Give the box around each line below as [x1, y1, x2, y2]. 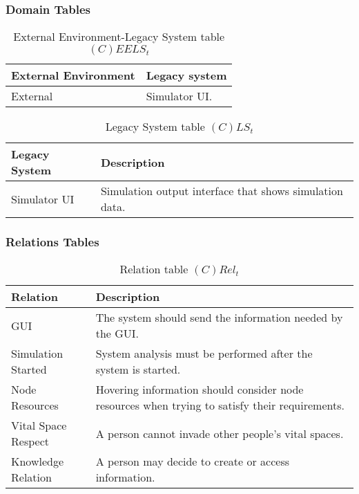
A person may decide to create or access [95, 453, 289, 470]
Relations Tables [6, 233, 99, 250]
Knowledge [11, 453, 64, 470]
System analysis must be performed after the [95, 345, 313, 362]
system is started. [95, 361, 181, 378]
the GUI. [95, 325, 139, 342]
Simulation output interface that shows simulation [100, 183, 343, 199]
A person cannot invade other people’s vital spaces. [95, 425, 344, 441]
